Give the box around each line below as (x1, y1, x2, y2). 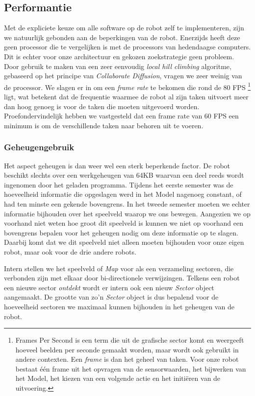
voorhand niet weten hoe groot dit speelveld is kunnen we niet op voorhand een (4, 218, 243, 228)
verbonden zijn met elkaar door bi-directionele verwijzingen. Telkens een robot (4, 273, 240, 283)
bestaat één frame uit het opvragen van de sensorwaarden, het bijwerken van (15, 363, 246, 373)
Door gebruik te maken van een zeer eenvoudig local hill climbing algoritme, (4, 61, 231, 71)
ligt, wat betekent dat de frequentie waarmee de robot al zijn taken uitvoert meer (4, 92, 249, 102)
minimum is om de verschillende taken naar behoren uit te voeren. (4, 120, 204, 130)
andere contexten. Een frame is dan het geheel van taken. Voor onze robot (15, 354, 239, 364)
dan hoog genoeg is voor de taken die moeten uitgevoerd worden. (4, 101, 200, 111)
